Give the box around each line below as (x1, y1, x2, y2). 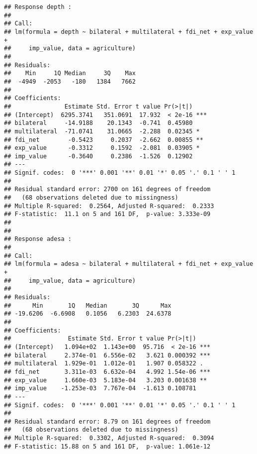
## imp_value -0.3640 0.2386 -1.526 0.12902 (4, 152, 193, 160)
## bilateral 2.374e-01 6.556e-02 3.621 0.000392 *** (4, 351, 211, 359)
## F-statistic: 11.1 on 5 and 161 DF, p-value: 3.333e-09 (4, 211, 211, 218)
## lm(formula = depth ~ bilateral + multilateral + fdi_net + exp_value (4, 28, 254, 35)
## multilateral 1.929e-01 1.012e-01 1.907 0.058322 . (4, 360, 203, 367)
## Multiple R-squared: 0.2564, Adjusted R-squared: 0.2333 (4, 202, 214, 210)
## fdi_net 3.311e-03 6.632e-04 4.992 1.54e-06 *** (4, 368, 211, 375)
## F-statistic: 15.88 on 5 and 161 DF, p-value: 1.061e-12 (4, 443, 211, 450)
